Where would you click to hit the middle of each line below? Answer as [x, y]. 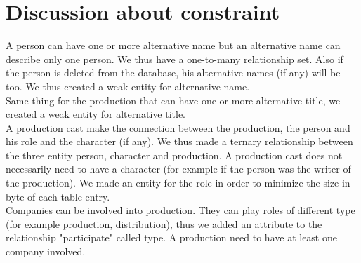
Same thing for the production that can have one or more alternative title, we [173, 100]
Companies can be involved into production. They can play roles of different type [180, 210]
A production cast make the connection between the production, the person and [178, 127]
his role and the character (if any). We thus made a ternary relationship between [179, 141]
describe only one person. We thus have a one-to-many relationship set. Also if [175, 59]
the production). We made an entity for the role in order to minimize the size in [178, 183]
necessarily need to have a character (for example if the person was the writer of [178, 169]
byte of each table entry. [58, 196]
